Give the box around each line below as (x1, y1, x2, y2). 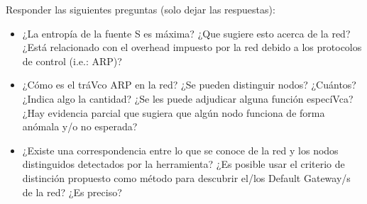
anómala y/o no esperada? (22, 119, 138, 134)
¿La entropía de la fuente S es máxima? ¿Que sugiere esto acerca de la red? (22, 25, 351, 40)
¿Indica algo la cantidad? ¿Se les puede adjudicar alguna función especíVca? (22, 91, 354, 106)
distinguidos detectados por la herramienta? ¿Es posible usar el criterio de (22, 157, 345, 171)
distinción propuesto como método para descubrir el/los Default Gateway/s (22, 170, 351, 185)
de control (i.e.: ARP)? (22, 53, 122, 68)
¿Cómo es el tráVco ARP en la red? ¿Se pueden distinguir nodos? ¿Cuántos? (22, 77, 356, 92)
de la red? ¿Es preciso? (22, 184, 122, 199)
